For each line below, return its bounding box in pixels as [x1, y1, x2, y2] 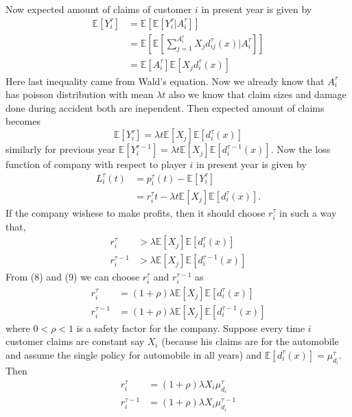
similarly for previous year [5, 142, 116, 156]
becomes [5, 114, 41, 128]
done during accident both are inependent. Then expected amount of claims [5, 100, 325, 115]
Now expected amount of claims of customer [5, 2, 192, 16]
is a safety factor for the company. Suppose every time [76, 320, 305, 335]
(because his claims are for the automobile [161, 334, 339, 348]
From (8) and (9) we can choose [5, 270, 140, 284]
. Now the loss [270, 142, 331, 156]
